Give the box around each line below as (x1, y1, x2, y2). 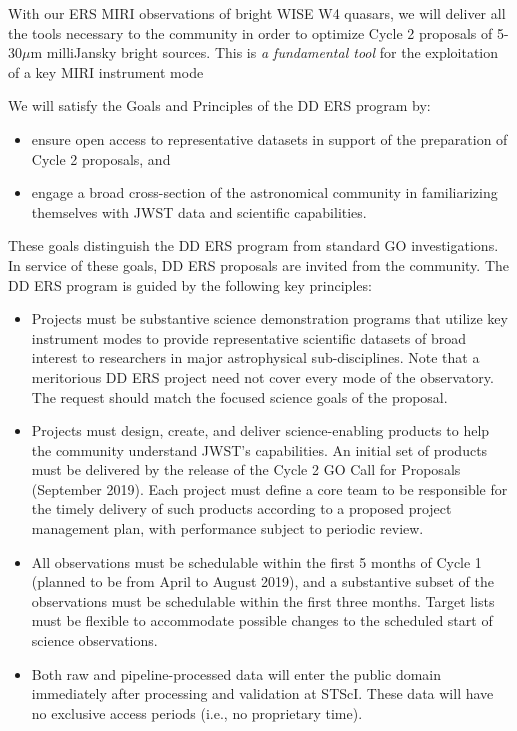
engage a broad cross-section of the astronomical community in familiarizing (31, 182, 498, 203)
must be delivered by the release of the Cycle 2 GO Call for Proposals (31, 459, 461, 480)
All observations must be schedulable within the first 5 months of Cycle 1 (31, 551, 482, 572)
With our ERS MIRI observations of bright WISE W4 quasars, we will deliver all (8, 3, 506, 23)
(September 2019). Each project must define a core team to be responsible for (31, 478, 508, 499)
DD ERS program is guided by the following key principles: (8, 274, 372, 295)
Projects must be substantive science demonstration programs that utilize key (31, 308, 508, 329)
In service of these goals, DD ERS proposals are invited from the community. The (8, 254, 510, 275)
